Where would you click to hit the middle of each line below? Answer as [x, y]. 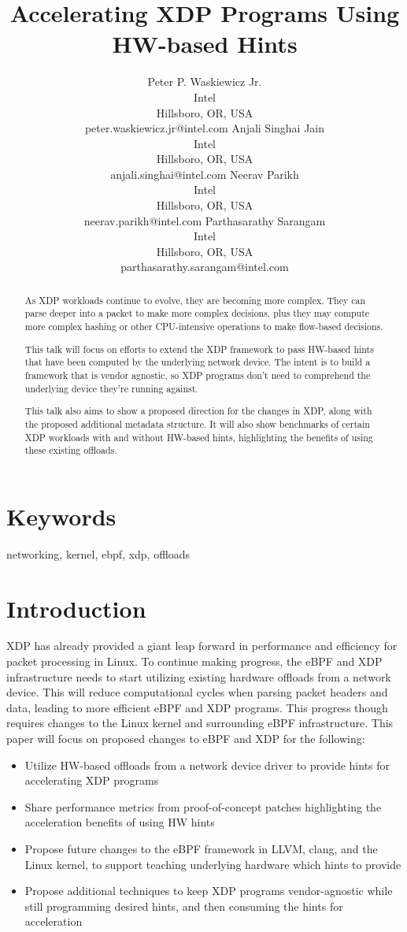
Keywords [61, 516]
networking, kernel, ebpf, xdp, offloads [98, 553]
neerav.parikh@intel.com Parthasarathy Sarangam [205, 220]
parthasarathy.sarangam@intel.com [205, 267]
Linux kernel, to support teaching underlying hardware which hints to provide [213, 864]
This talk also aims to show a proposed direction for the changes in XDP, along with [198, 411]
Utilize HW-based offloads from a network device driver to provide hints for [207, 765]
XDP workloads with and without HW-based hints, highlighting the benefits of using [199, 437]
